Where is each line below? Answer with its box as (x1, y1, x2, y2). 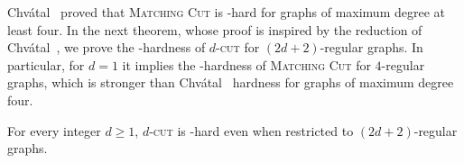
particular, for (7, 55, 85, 74)
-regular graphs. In (320, 38, 423, 57)
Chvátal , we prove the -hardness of (7, 38, 206, 57)
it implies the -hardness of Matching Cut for (122, 55, 371, 74)
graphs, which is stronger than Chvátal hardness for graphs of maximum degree (7, 73, 454, 92)
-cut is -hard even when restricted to (149, 121, 354, 140)
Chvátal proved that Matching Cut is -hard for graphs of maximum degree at (7, 3, 445, 21)
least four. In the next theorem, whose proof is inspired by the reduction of (7, 20, 422, 39)
